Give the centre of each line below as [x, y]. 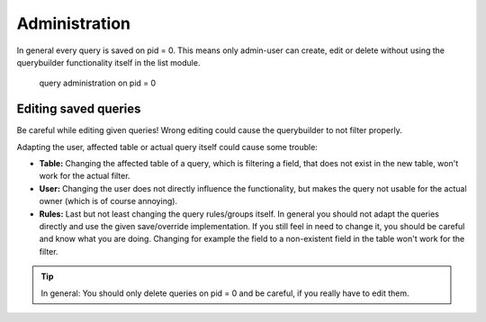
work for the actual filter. [85, 176]
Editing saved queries [79, 109]
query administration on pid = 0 [98, 83]
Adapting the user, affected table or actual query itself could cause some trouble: [167, 147]
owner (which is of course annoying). [108, 201]
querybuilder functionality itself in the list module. [108, 62]
